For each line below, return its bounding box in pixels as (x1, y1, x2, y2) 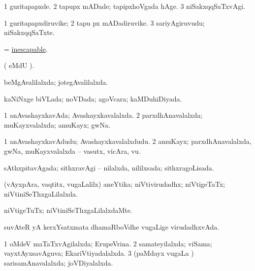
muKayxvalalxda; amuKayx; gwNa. (4, 119, 110, 130)
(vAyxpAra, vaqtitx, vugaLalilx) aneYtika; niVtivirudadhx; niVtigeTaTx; (4, 179, 225, 189)
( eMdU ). (4, 60, 34, 70)
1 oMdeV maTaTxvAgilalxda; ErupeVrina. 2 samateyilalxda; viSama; (4, 238, 212, 248)
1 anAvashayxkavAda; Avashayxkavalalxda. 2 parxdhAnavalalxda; (4, 110, 203, 120)
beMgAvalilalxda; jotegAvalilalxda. (4, 76, 108, 87)
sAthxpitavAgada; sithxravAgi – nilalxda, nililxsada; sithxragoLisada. (4, 162, 214, 172)
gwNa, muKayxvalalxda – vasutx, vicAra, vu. (4, 145, 141, 156)
